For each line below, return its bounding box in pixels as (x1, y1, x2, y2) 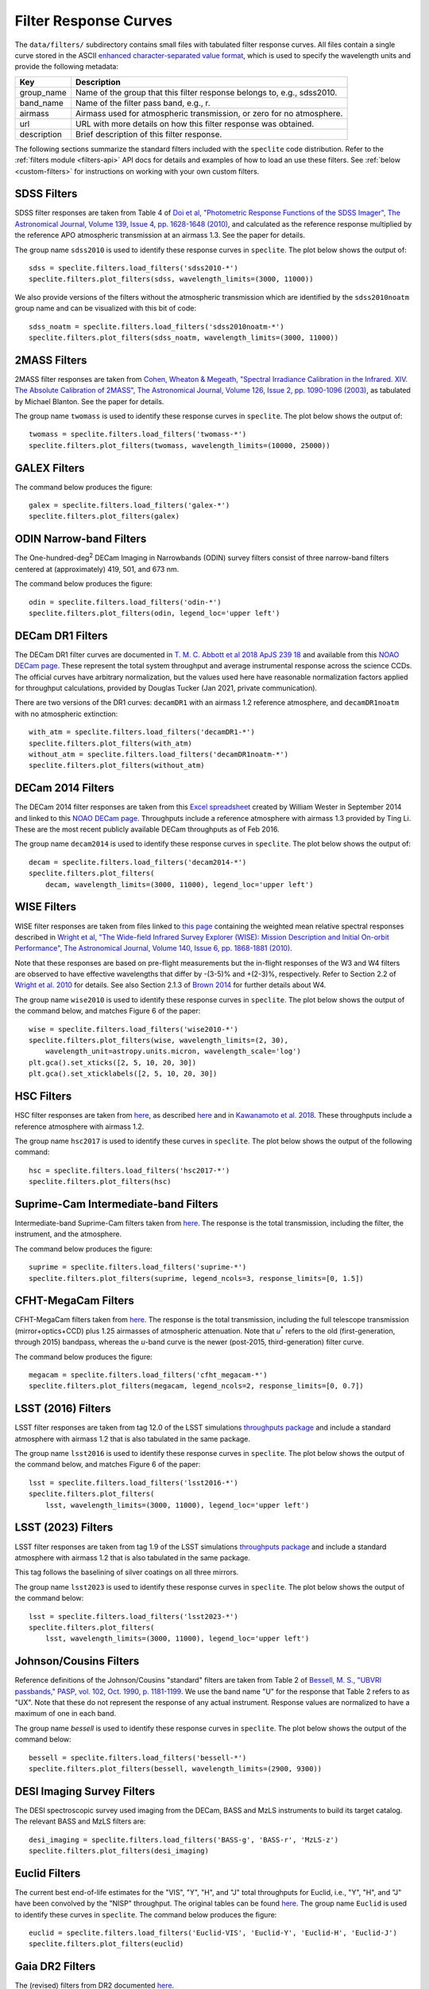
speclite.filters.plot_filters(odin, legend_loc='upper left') (29, 609, 280, 617)
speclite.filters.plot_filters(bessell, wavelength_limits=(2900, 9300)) (29, 1764, 323, 1773)
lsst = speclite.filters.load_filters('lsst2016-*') (29, 1478, 238, 1487)
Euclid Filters (14, 1866, 81, 1880)
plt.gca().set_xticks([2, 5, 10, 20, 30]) (29, 1058, 197, 1067)
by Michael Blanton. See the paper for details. (14, 396, 164, 406)
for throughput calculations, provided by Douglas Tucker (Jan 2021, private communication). (14, 683, 318, 693)
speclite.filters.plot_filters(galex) (29, 512, 180, 521)
